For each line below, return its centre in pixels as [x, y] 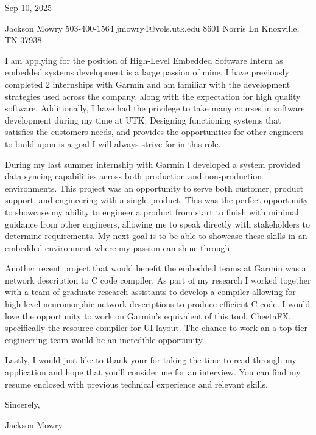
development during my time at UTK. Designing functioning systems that [143, 120]
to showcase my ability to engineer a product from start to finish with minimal [152, 211]
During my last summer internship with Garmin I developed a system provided [153, 164]
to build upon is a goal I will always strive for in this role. [113, 143]
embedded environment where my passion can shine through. [119, 247]
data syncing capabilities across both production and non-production [134, 176]
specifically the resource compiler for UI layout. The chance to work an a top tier [156, 328]
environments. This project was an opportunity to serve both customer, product [154, 188]
